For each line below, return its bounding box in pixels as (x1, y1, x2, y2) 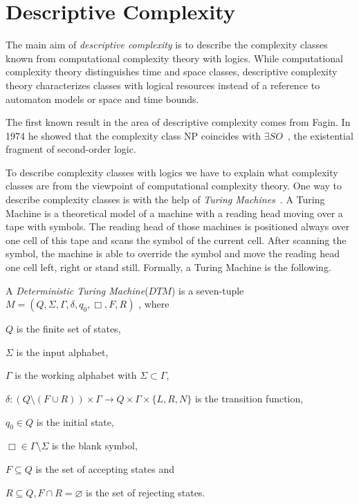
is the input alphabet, (16, 344, 109, 359)
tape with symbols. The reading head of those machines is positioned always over (6, 219, 350, 234)
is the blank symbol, (51, 438, 138, 453)
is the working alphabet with (15, 368, 137, 382)
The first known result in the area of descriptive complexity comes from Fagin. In (6, 115, 351, 129)
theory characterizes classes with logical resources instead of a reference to (6, 77, 320, 92)
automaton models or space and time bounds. (6, 91, 199, 106)
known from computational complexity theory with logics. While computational (6, 50, 343, 65)
